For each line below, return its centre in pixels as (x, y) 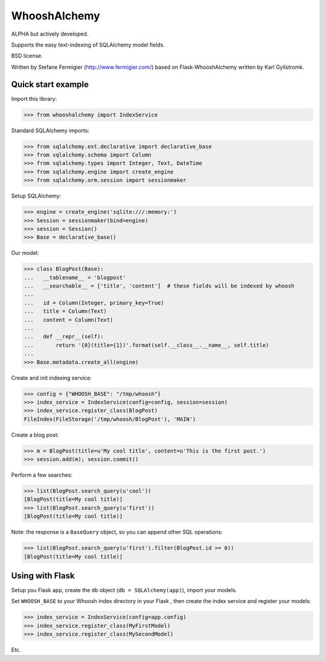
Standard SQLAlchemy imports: (50, 131)
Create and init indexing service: (51, 378)
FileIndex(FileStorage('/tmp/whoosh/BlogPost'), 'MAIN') (110, 419)
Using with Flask (43, 576)
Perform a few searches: (42, 475)
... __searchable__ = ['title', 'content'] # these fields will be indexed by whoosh (159, 286)
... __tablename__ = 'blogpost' (75, 277)
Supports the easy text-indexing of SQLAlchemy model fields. (88, 45)
